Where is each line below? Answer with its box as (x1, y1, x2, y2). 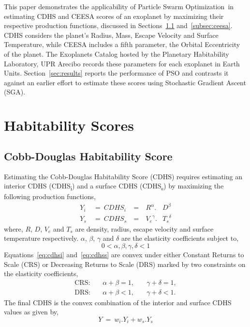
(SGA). (4, 87, 26, 97)
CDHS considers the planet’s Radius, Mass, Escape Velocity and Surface (4, 30, 219, 40)
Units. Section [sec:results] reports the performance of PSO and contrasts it (4, 68, 229, 78)
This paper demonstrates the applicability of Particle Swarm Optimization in (4, 1, 234, 11)
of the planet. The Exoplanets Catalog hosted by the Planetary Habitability (4, 48, 229, 59)
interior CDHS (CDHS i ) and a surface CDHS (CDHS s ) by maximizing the (4, 181, 224, 192)
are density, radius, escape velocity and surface (75, 223, 214, 234)
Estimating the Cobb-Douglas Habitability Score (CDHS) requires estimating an (4, 171, 242, 181)
